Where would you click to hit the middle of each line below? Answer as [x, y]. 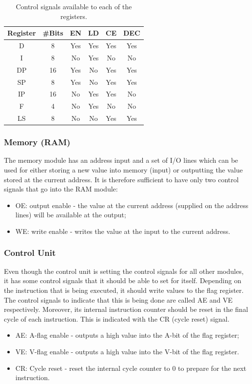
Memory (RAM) [37, 142]
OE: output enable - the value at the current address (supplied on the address [132, 205]
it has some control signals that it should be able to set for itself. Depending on [123, 280]
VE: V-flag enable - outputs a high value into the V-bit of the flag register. [127, 351]
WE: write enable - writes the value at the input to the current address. [123, 231]
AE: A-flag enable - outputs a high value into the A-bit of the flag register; [127, 335]
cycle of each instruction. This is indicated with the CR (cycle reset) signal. [117, 318]
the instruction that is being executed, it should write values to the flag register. [124, 290]
